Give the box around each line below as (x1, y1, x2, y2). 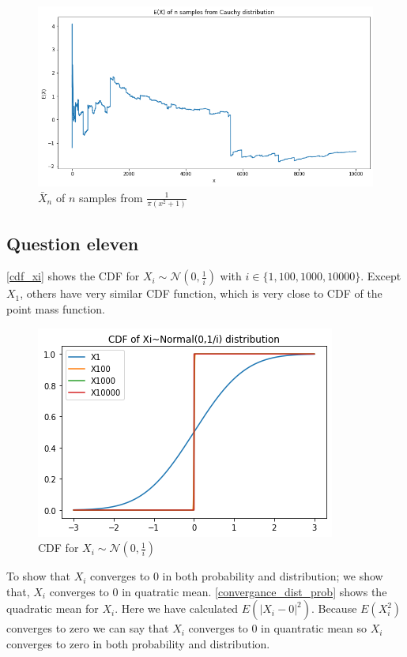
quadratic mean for (6, 600, 99, 617)
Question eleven (6, 231, 139, 255)
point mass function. (6, 300, 106, 317)
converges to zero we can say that (6, 620, 169, 636)
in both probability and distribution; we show (162, 568, 383, 584)
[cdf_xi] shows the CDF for (6, 268, 140, 284)
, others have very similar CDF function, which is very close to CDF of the (20, 285, 383, 302)
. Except (360, 268, 401, 284)
